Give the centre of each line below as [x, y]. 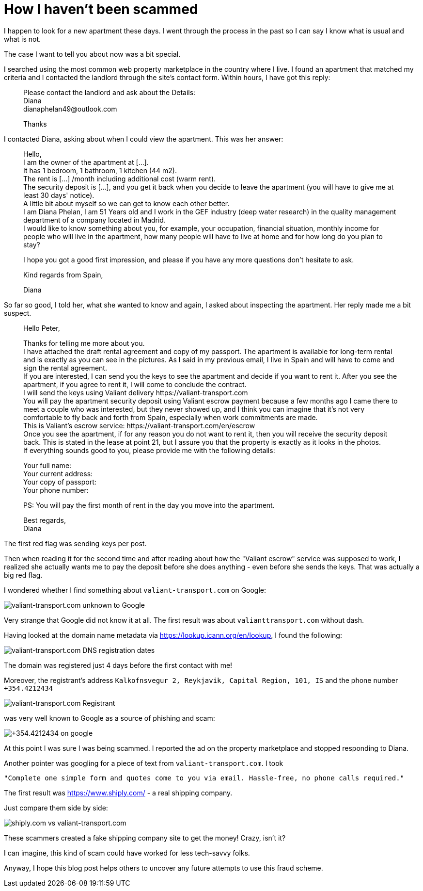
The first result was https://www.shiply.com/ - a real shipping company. [118, 793]
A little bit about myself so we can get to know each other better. [126, 203]
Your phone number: [56, 490]
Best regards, [45, 520]
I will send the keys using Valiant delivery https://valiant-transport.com [136, 392]
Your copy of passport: [60, 482]
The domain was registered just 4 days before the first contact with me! [118, 665]
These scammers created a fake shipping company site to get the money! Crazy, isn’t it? [145, 838]
